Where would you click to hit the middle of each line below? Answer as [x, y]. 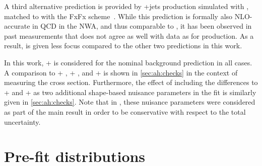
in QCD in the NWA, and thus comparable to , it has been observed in [142, 26]
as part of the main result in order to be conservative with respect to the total [125, 111]
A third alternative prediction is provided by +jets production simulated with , [126, 6]
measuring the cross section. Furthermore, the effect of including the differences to [131, 82]
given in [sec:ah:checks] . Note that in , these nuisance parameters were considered [130, 102]
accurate [17, 26]
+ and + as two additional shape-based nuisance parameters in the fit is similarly [130, 92]
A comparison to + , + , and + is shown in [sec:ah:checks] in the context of [121, 72]
